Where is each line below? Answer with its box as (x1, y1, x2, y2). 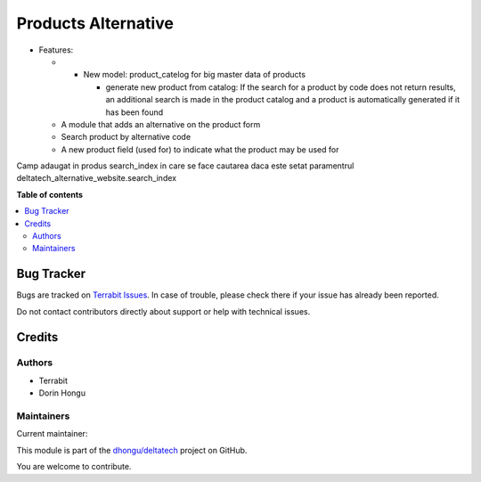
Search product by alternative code (61, 132, 192, 143)
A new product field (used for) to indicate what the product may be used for (61, 143, 339, 155)
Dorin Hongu (38, 388, 86, 398)
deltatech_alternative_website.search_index (16, 173, 177, 184)
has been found (105, 107, 164, 118)
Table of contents (16, 189, 84, 200)
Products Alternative (16, 13, 174, 33)
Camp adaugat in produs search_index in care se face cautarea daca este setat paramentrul (16, 160, 355, 171)
